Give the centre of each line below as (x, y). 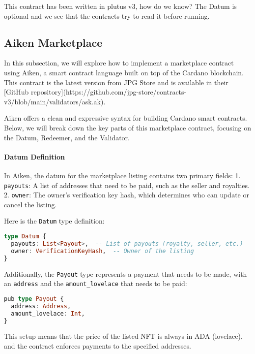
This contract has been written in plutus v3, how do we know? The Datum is (120, 6)
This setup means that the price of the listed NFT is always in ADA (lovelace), (123, 336)
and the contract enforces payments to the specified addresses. (98, 346)
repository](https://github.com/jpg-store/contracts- (109, 92)
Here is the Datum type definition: (54, 221)
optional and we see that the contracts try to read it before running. (107, 16)
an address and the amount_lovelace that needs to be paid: (96, 283)
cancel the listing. (30, 204)
